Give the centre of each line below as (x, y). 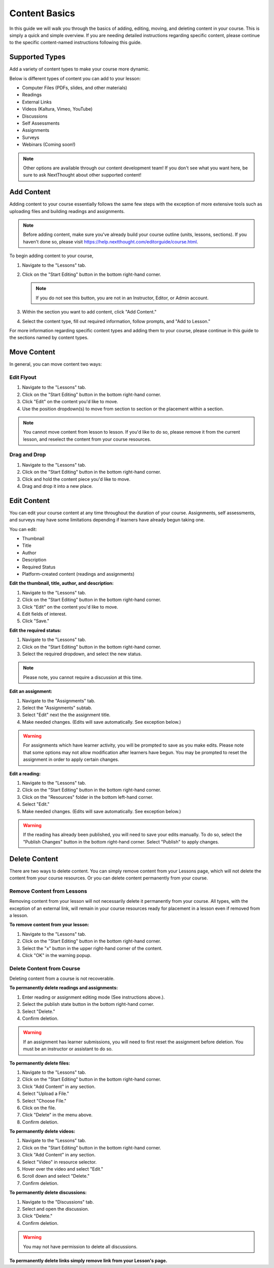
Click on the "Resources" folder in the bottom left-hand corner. (88, 797)
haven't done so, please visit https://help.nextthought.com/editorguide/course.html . (111, 241)
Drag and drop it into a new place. (58, 486)
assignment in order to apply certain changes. (71, 760)
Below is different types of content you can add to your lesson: (75, 78)
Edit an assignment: (31, 691)
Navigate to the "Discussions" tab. (58, 1202)
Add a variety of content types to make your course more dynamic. (79, 69)
